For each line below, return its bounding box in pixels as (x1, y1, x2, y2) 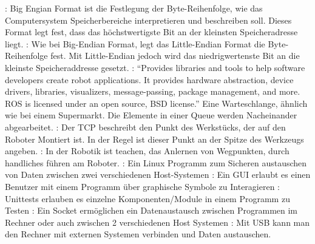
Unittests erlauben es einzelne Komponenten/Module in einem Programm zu (5, 192, 290, 205)
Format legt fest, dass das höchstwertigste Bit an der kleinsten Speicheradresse (5, 25, 298, 38)
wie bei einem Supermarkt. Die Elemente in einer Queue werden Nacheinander (5, 109, 297, 121)
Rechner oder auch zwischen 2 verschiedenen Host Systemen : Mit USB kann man (5, 215, 310, 228)
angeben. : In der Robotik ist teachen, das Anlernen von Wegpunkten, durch (5, 144, 290, 157)
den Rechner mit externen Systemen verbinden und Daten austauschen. (5, 228, 271, 240)
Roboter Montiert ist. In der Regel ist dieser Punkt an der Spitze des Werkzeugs (5, 132, 304, 145)
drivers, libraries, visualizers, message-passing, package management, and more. (5, 85, 300, 98)
